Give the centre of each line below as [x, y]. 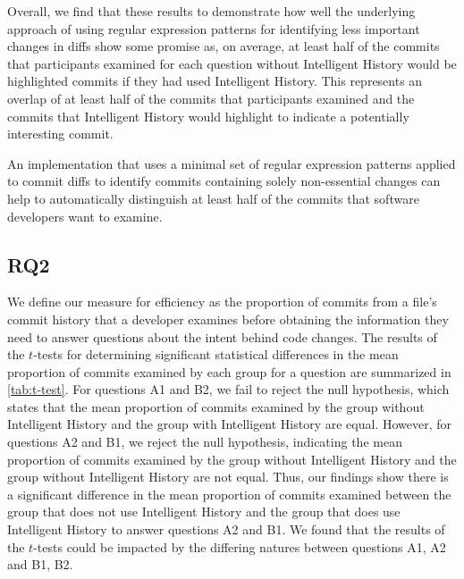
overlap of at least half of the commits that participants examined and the [211, 98]
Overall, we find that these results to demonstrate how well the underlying [211, 11]
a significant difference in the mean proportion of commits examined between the [229, 494]
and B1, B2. [40, 564]
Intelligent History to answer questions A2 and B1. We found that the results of [226, 529]
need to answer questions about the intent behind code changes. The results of [222, 336]
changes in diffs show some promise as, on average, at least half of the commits [224, 46]
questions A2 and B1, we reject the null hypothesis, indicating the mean [205, 442]
